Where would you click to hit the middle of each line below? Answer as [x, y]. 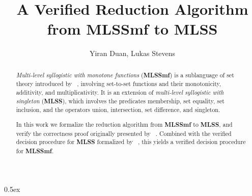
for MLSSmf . [35, 151]
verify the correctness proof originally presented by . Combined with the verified [124, 133]
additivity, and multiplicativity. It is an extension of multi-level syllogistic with [120, 92]
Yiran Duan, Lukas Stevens [132, 53]
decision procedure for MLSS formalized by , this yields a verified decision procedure [131, 142]
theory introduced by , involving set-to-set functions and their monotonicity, [119, 84]
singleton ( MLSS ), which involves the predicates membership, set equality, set [120, 101]
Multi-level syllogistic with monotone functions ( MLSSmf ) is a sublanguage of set [125, 75]
